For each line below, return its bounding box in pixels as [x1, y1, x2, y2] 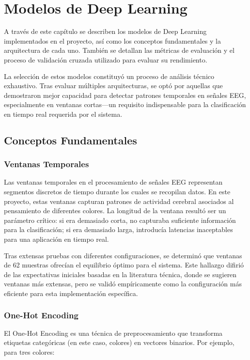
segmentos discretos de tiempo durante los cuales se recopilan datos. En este [4, 187, 231, 197]
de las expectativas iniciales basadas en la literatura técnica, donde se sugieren [4, 269, 237, 279]
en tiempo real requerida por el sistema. [4, 109, 123, 119]
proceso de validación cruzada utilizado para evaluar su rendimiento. [4, 54, 207, 64]
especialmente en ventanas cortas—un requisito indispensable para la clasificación [4, 99, 246, 110]
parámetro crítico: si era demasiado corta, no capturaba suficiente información [4, 215, 236, 225]
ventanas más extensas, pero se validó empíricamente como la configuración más [4, 279, 242, 289]
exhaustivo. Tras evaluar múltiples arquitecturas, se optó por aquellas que [4, 80, 223, 91]
